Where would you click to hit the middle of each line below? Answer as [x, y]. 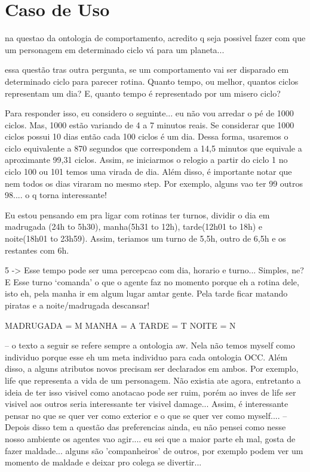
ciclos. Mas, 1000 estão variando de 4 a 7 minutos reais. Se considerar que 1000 [150, 124]
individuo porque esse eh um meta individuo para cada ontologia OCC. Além [146, 357]
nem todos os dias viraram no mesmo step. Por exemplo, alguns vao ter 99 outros [154, 183]
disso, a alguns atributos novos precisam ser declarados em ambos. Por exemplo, [152, 368]
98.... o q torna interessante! [56, 195]
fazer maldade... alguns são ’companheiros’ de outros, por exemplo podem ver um [154, 450]
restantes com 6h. [37, 250]
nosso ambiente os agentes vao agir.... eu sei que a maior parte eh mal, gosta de [150, 438]
